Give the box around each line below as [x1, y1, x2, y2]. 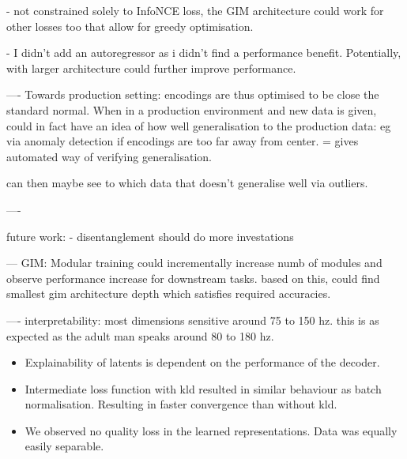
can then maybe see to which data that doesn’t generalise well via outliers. [6, 175, 368, 191]
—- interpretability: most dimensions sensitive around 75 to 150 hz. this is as [6, 311, 379, 328]
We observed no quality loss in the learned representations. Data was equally [24, 422, 398, 438]
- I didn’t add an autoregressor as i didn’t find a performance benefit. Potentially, [6, 44, 401, 61]
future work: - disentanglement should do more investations [6, 228, 294, 244]
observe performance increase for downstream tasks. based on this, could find [6, 269, 380, 286]
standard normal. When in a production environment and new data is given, [6, 101, 377, 118]
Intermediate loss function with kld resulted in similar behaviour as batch [24, 380, 382, 397]
